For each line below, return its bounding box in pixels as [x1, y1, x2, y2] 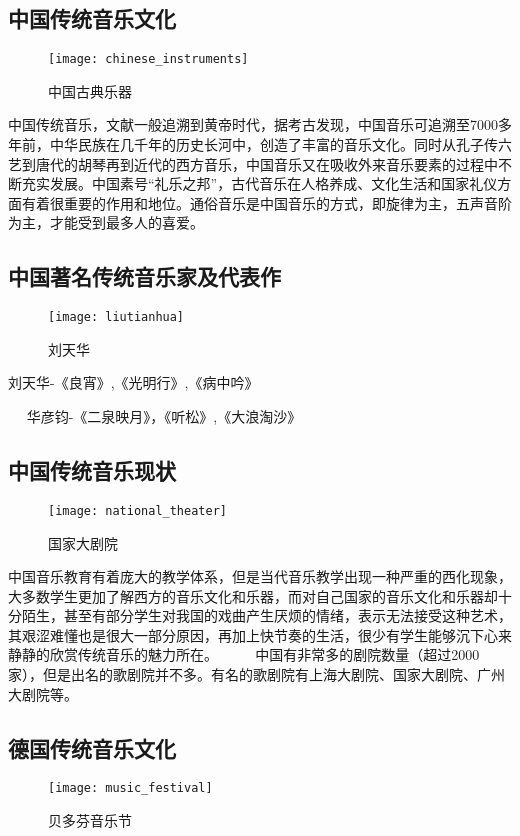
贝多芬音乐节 [48, 810, 132, 831]
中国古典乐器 [48, 80, 132, 101]
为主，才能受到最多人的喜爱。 [8, 212, 204, 233]
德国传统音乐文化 [8, 732, 176, 763]
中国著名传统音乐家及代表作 [8, 261, 281, 292]
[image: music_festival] [48, 781, 213, 796]
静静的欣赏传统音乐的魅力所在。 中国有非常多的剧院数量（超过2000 [8, 644, 480, 665]
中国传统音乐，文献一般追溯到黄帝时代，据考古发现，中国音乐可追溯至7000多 [8, 114, 512, 135]
